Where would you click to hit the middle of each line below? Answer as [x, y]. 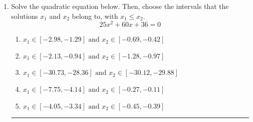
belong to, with [95, 16]
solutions [25, 16]
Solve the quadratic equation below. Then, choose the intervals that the [120, 6]
